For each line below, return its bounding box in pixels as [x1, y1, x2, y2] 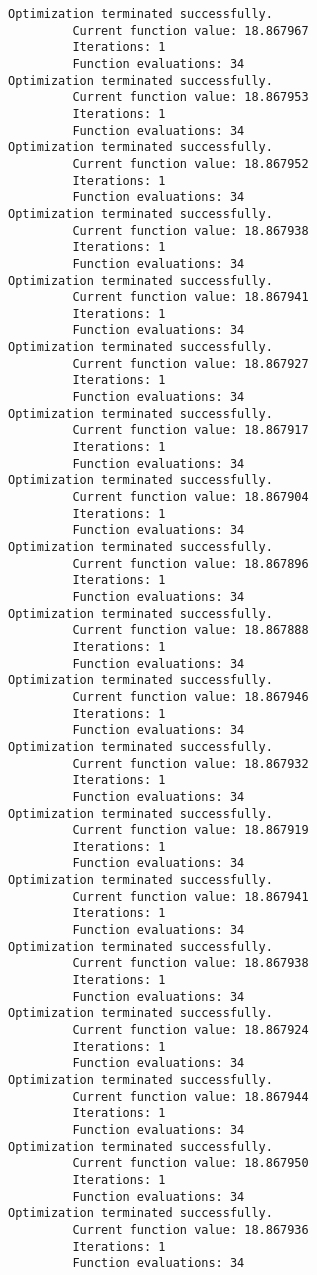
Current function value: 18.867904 [72, 490, 309, 505]
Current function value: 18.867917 [72, 423, 309, 438]
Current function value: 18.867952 [72, 156, 309, 171]
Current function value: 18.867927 [72, 356, 309, 371]
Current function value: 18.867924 [72, 1023, 309, 1038]
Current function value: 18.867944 [72, 1089, 309, 1104]
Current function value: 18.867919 [72, 823, 309, 838]
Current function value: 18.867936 [72, 1222, 309, 1237]
